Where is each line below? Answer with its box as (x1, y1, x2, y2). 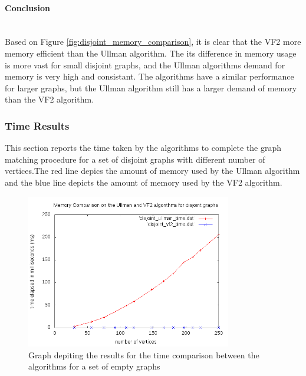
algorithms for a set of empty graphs (28, 360, 160, 372)
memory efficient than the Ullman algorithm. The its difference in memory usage (5, 47, 297, 59)
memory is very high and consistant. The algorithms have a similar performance (5, 70, 294, 83)
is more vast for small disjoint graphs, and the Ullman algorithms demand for (5, 58, 285, 71)
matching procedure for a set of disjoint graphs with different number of (5, 153, 265, 165)
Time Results (5, 118, 70, 133)
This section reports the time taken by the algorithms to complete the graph (5, 141, 282, 154)
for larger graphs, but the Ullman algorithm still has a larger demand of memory (5, 81, 297, 94)
